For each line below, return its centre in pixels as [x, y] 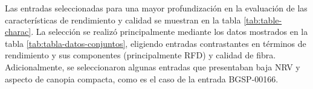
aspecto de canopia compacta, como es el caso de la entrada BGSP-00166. [142, 78]
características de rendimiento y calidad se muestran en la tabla [123, 20]
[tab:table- [263, 20]
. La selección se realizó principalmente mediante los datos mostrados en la [169, 32]
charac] [18, 32]
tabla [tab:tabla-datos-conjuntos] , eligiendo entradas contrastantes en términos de [156, 43]
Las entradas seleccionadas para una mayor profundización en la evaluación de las [156, 8]
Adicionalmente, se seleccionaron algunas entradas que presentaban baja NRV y [153, 66]
